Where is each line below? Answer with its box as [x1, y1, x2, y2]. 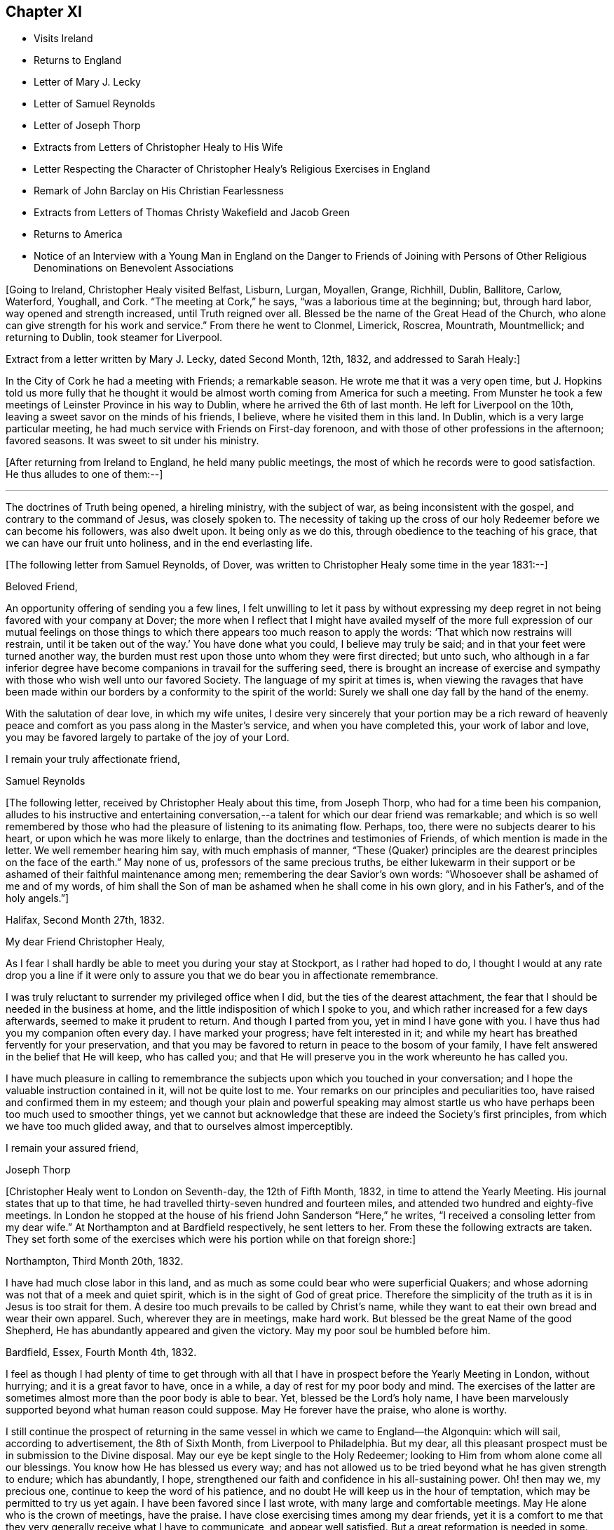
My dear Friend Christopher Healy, [6, 936, 165, 948]
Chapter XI [6, 3, 82, 20]
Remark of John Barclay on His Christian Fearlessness [34, 185, 284, 197]
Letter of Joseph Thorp [34, 119, 141, 132]
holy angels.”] [6, 892, 69, 905]
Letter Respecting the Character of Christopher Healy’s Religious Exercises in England [34, 163, 430, 175]
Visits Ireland [34, 32, 93, 45]
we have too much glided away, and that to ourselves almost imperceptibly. [6, 1120, 353, 1133]
